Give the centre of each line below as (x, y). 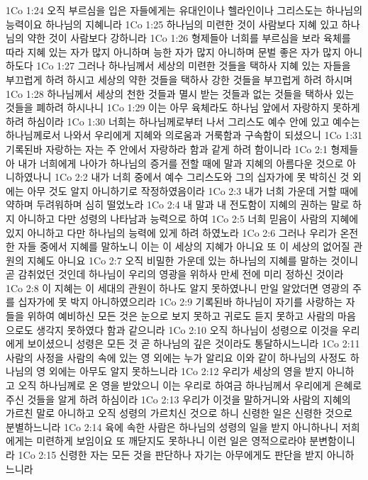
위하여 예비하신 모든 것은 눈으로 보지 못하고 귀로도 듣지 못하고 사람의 (181, 316)
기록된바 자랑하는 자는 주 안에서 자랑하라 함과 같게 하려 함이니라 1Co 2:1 (167, 149)
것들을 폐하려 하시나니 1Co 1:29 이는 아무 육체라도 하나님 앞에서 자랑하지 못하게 (183, 107)
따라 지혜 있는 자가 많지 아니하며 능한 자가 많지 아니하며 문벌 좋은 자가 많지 (173, 51)
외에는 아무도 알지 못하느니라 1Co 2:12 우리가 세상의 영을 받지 (186, 371)
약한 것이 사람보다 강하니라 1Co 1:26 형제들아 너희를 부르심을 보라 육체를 (189, 38)
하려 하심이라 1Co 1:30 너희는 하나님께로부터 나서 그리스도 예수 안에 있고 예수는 (183, 121)
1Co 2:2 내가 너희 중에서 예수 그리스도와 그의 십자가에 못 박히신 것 (202, 177)
